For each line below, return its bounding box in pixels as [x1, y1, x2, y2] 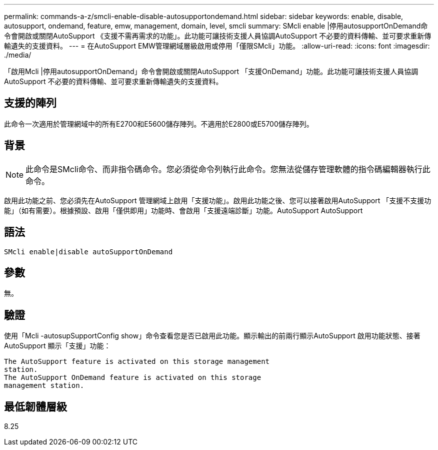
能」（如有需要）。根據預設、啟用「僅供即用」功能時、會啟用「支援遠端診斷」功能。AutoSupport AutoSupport [4, 206, 363, 215]
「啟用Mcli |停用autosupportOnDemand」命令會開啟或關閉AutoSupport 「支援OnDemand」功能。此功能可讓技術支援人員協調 [4, 67, 418, 76]
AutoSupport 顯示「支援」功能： [4, 341, 111, 350]
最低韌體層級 [4, 400, 67, 413]
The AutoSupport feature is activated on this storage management [4, 357, 270, 366]
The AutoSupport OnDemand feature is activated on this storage [4, 373, 261, 382]
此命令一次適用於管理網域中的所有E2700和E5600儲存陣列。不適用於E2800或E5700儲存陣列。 [4, 119, 313, 128]
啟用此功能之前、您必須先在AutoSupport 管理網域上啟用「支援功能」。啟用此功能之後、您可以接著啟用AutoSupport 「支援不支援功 [4, 196, 431, 205]
